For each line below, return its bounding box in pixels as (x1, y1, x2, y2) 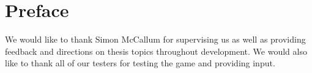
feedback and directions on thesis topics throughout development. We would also (5, 44, 307, 57)
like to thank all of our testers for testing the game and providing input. (5, 57, 275, 69)
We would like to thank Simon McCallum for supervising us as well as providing (5, 33, 306, 46)
